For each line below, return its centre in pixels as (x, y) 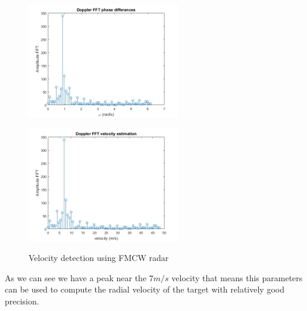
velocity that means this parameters (237, 277)
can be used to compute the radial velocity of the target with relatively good (145, 289)
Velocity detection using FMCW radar (99, 258)
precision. (22, 301)
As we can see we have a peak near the (76, 277)
